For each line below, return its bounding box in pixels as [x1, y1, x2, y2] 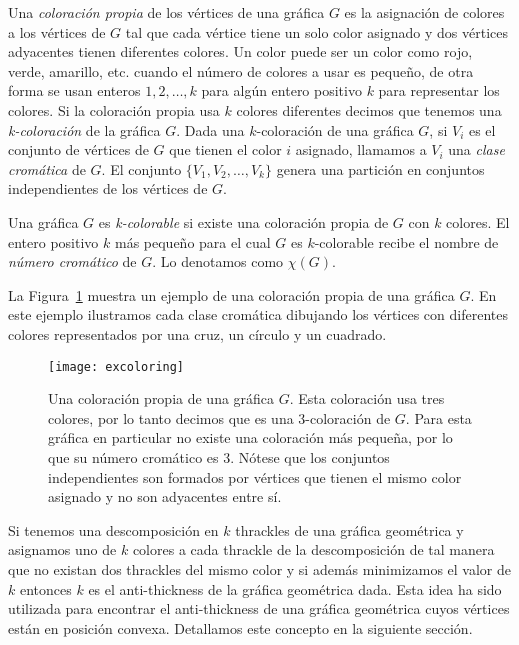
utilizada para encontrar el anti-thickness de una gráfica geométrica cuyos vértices [8, 598, 510, 619]
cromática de [8, 158, 86, 179]
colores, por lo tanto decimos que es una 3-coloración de [48, 407, 391, 428]
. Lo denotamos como [152, 251, 284, 272]
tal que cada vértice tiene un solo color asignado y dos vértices [125, 21, 508, 42]
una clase [448, 139, 505, 160]
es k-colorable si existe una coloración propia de [98, 211, 389, 232]
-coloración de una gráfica [256, 119, 414, 140]
